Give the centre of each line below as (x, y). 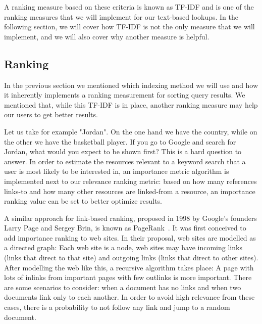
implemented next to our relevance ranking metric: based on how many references (130, 181)
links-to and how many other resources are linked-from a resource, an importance (130, 191)
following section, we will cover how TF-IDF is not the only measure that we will (129, 27)
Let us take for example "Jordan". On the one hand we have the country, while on (131, 131)
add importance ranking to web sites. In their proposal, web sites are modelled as (130, 237)
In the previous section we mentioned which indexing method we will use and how (131, 85)
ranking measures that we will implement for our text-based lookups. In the (121, 16)
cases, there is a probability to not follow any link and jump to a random (117, 307)
